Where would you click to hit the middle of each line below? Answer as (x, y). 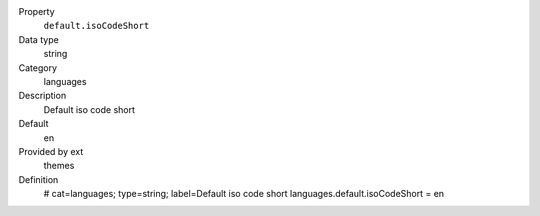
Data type (38, 39)
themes (59, 166)
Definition (38, 179)
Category (38, 67)
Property (36, 11)
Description (42, 96)
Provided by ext (51, 151)
